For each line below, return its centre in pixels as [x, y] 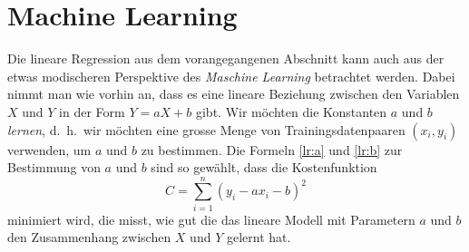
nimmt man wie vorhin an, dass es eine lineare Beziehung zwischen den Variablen [234, 94]
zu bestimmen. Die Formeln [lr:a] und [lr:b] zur [272, 149]
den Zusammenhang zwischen [89, 237]
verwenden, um [49, 149]
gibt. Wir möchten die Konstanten [291, 111]
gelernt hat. [259, 237]
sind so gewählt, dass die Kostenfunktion [264, 167]
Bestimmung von [54, 167]
